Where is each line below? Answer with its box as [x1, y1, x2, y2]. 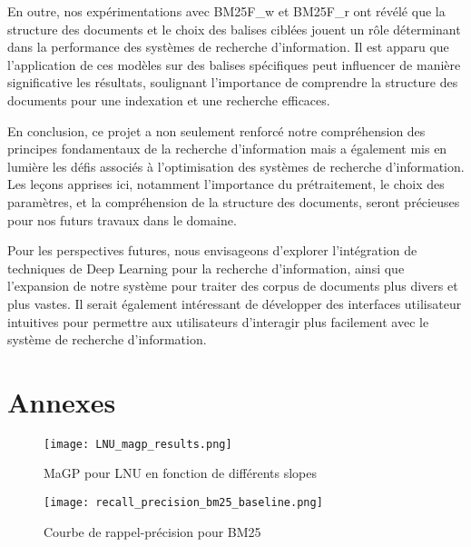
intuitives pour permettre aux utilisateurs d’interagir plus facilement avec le [7, 312, 429, 331]
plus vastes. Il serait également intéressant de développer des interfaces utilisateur [7, 293, 462, 313]
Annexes [7, 383, 116, 420]
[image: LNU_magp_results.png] [44, 437, 232, 451]
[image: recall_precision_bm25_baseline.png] [44, 496, 323, 510]
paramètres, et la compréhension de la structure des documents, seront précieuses [7, 192, 460, 211]
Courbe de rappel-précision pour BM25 [44, 522, 261, 541]
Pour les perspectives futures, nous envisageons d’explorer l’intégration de [7, 241, 417, 260]
